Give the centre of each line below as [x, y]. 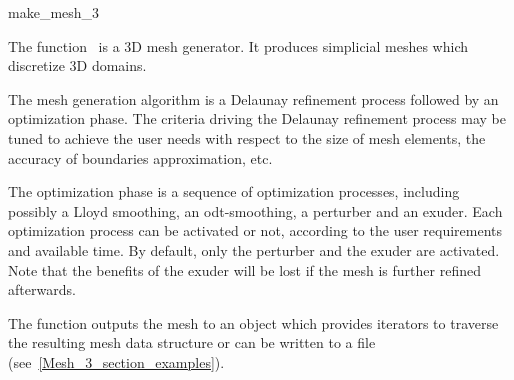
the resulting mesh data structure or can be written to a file [192, 342]
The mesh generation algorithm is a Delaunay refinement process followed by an [253, 98]
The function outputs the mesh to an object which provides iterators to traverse [253, 322]
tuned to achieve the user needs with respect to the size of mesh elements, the [247, 137]
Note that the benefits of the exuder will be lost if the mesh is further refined [244, 269]
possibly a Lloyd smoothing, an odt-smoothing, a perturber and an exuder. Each [255, 210]
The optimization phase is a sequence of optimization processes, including [234, 191]
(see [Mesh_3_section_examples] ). [116, 361]
